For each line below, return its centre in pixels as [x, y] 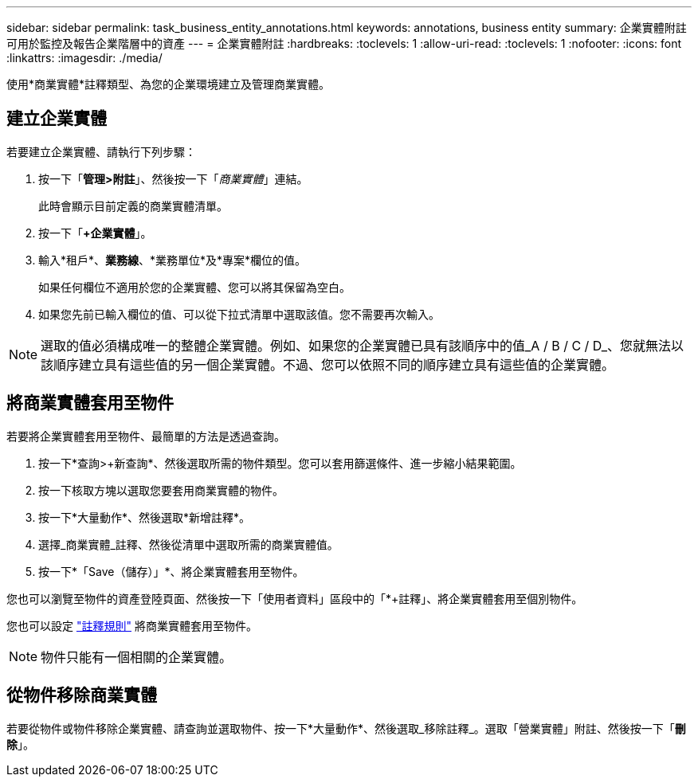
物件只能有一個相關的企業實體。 [137, 657]
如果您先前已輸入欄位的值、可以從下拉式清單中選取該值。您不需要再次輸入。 [239, 314]
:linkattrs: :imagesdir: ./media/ [84, 58]
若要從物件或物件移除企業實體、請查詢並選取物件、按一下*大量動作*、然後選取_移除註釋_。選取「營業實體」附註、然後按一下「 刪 [346, 728]
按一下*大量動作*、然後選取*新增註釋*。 [145, 517]
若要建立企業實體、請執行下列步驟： [101, 151]
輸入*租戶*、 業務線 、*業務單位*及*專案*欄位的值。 [173, 260]
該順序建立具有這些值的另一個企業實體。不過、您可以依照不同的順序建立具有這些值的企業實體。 [328, 364]
